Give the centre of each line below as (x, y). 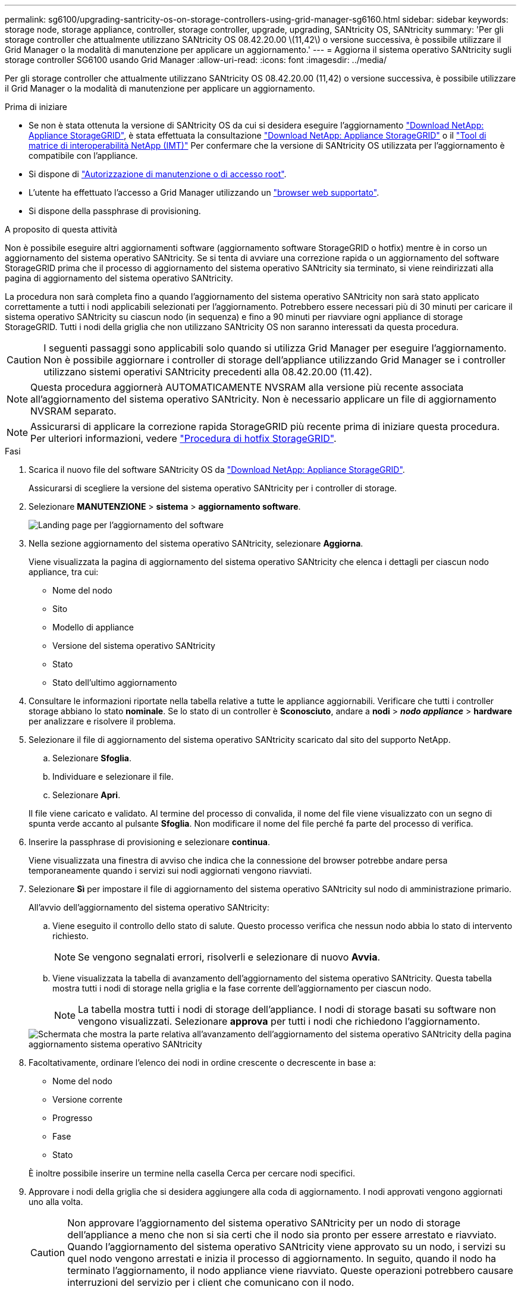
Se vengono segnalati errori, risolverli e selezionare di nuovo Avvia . (229, 957)
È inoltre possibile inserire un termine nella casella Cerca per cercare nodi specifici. (192, 1173)
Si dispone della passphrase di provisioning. (115, 211)
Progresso (73, 1118)
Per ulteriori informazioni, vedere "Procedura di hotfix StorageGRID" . (183, 438)
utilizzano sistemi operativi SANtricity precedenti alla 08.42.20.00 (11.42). (208, 372)
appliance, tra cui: (64, 572)
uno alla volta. (56, 1202)
